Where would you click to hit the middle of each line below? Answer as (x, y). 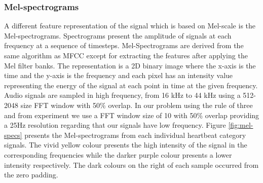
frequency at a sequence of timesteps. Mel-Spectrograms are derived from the (124, 45)
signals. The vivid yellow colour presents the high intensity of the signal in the (126, 145)
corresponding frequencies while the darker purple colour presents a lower (118, 154)
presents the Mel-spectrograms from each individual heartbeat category (135, 135)
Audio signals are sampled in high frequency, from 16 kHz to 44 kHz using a (122, 95)
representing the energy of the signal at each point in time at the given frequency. (131, 85)
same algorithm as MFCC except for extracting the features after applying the (126, 55)
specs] (13, 135)
